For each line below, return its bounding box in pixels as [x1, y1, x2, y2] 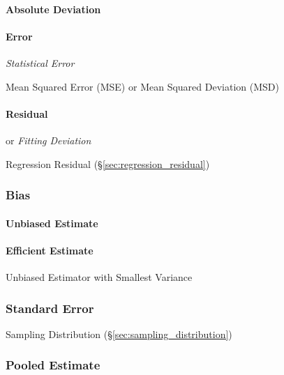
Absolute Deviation [6, 1, 101, 16]
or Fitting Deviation [6, 132, 91, 147]
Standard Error [6, 299, 94, 316]
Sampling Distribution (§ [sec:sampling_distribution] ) [6, 326, 232, 341]
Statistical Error [6, 55, 75, 70]
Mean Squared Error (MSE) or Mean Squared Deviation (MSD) [6, 79, 279, 93]
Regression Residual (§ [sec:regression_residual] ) [6, 156, 210, 171]
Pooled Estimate [6, 356, 100, 374]
